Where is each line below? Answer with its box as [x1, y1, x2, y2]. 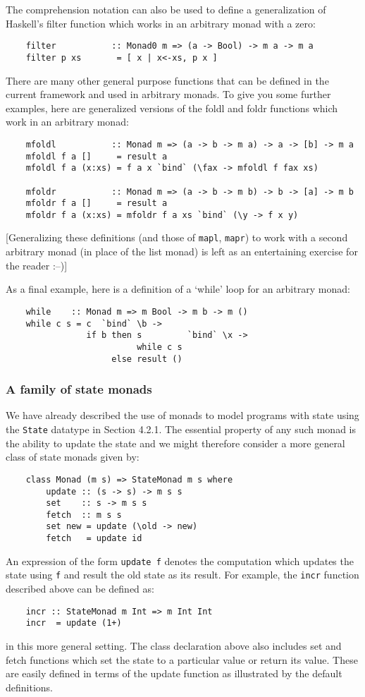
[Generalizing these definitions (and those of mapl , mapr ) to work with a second [6, 230, 348, 245]
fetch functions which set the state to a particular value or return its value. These [6, 652, 358, 667]
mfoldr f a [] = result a [25, 198, 168, 209]
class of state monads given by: [6, 449, 140, 464]
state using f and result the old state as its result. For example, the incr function [6, 567, 359, 582]
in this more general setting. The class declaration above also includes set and [6, 638, 342, 653]
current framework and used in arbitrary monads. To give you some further [6, 87, 331, 102]
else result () [111, 353, 182, 364]
